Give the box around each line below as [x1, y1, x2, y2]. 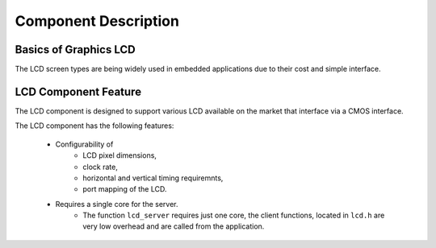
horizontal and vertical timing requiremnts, [82, 173, 224, 183]
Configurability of [55, 139, 114, 149]
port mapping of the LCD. [82, 184, 167, 194]
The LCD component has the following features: [15, 121, 174, 130]
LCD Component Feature [15, 85, 141, 98]
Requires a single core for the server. [55, 199, 178, 209]
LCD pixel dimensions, [82, 151, 157, 160]
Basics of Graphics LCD [15, 43, 136, 56]
